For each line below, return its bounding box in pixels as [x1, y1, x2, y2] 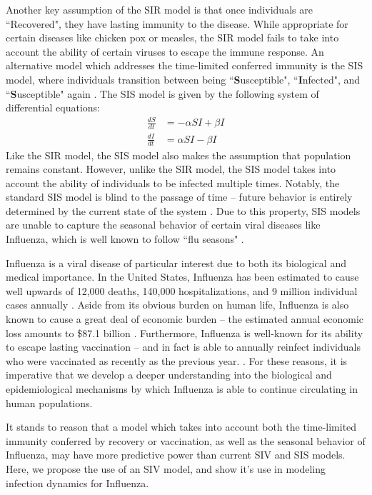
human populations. [6, 395, 93, 410]
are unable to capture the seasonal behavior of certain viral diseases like [6, 217, 321, 232]
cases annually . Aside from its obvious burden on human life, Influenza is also [6, 297, 349, 312]
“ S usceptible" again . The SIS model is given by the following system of [6, 86, 319, 101]
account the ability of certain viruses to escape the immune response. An [6, 44, 324, 59]
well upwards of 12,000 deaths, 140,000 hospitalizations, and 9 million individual [6, 283, 358, 298]
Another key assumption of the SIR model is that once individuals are [6, 2, 313, 16]
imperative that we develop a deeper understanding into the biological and [6, 367, 332, 382]
